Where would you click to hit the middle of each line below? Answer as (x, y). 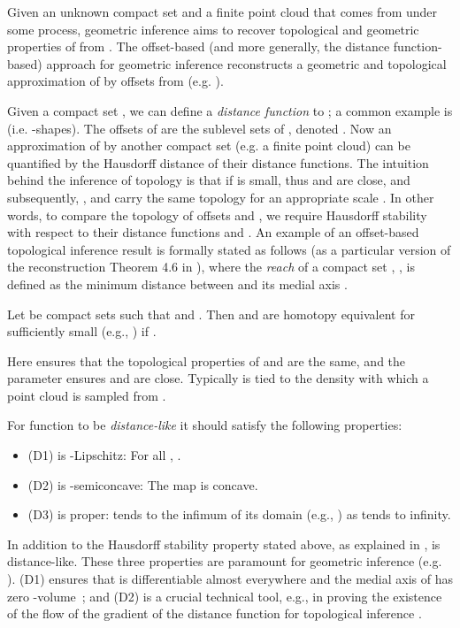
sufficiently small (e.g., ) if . (82, 331)
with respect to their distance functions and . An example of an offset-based (213, 232)
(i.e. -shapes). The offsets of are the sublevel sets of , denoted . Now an (199, 128)
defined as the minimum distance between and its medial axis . (177, 283)
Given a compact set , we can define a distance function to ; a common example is (230, 110)
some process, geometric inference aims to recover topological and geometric (213, 29)
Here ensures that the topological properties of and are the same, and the (207, 360)
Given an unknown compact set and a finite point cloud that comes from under (222, 11)
